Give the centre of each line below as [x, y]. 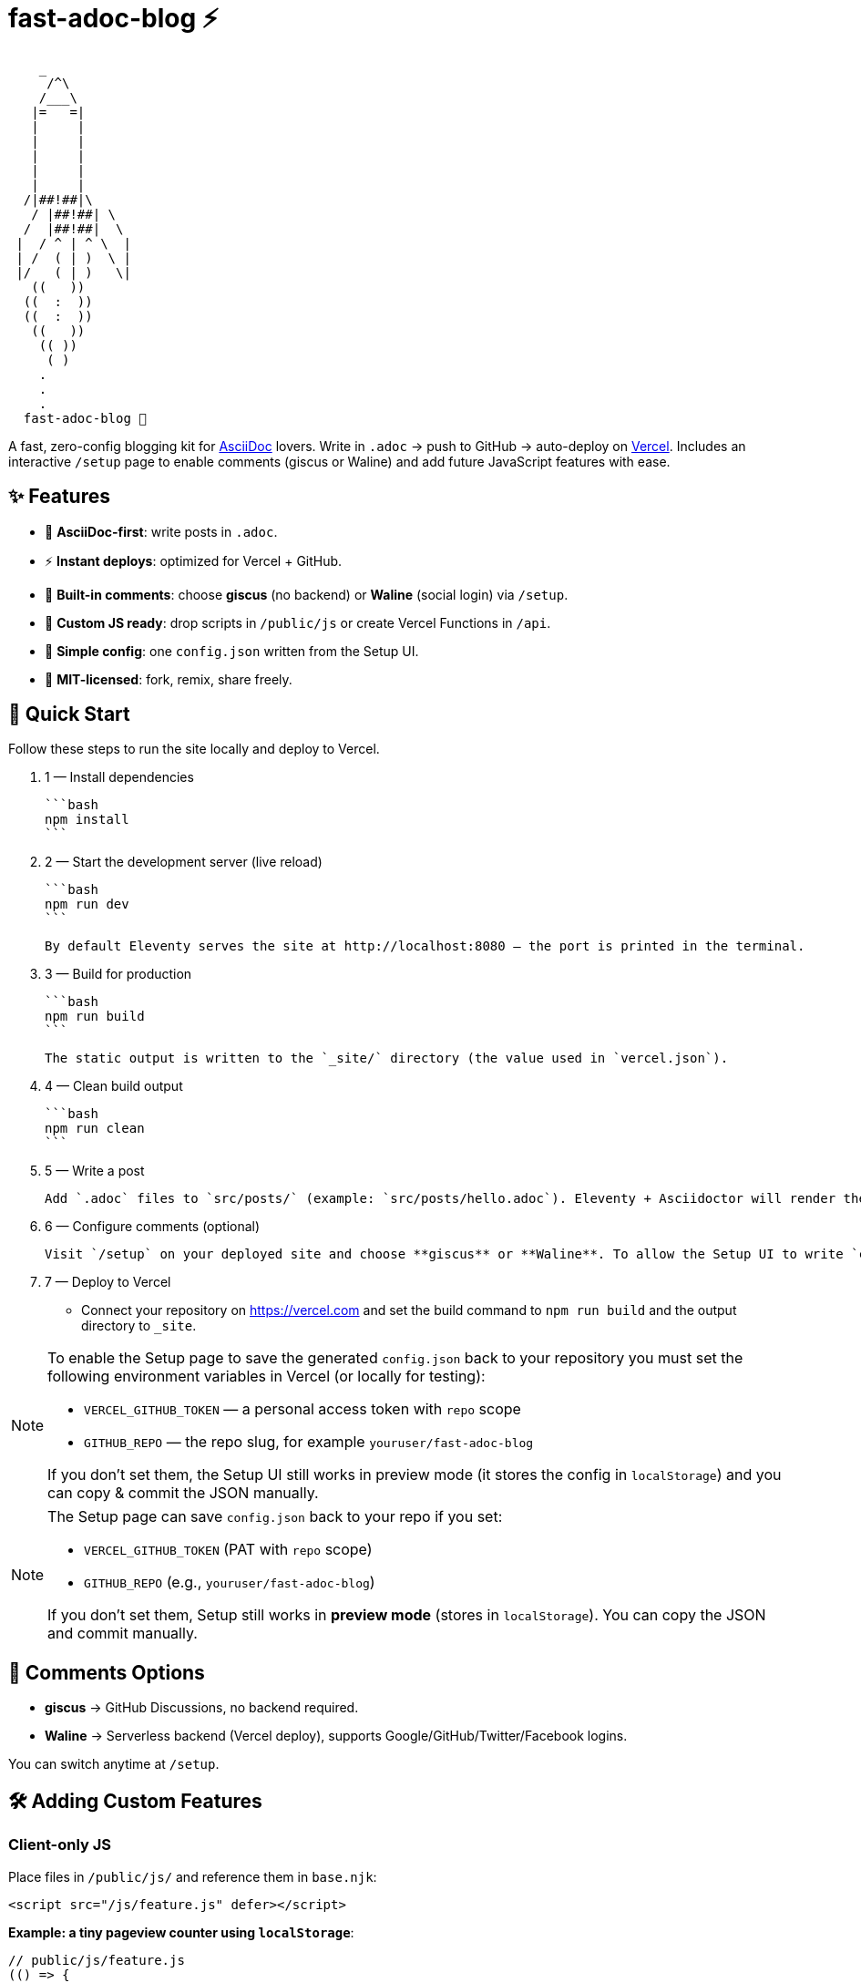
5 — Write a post [95, 1171]
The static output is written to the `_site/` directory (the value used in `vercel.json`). [387, 1058]
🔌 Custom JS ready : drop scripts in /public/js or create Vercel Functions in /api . [298, 622]
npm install [87, 820]
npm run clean [95, 1129]
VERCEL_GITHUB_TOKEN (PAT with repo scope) [228, 1550]
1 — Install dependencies [119, 777]
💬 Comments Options [107, 1672]
